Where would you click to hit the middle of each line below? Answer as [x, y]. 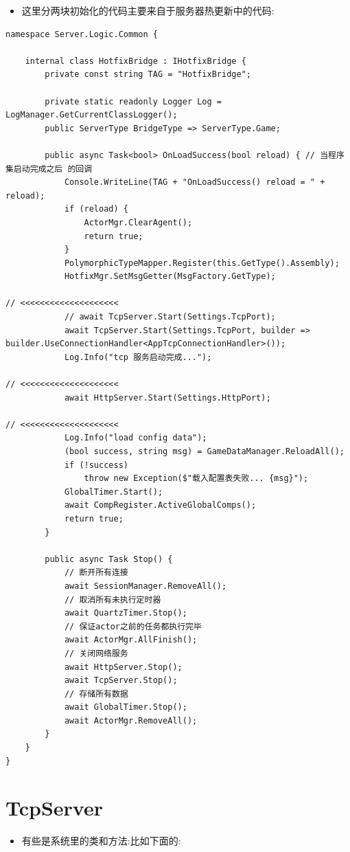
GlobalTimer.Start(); [114, 492]
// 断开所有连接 [96, 573]
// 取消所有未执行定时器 [113, 599]
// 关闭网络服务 [96, 653]
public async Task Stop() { [109, 559]
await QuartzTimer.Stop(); [126, 613]
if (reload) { [96, 209]
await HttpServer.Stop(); [123, 667]
